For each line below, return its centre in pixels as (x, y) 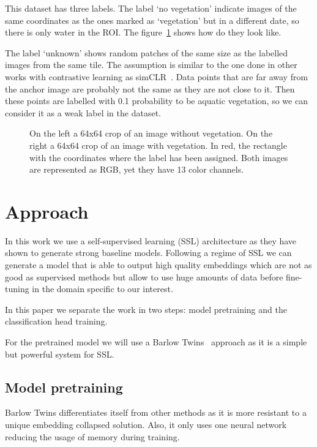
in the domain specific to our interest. (103, 289)
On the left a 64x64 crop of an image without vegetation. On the (151, 133)
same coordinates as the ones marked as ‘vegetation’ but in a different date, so (152, 20)
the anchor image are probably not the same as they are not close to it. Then (150, 88)
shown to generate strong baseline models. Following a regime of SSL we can (148, 253)
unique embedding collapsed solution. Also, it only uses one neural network (146, 424)
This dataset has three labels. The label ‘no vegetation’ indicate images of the (151, 8)
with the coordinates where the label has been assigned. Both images (159, 157)
